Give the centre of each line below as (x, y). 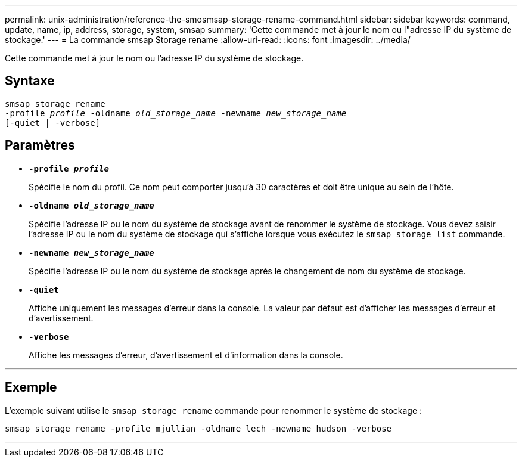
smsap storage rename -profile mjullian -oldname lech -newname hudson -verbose (198, 428)
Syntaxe (30, 81)
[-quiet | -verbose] (53, 123)
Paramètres (40, 145)
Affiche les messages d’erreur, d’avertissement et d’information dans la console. (186, 355)
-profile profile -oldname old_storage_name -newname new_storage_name (176, 113)
